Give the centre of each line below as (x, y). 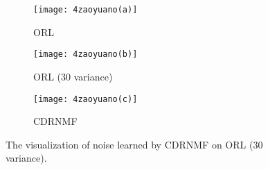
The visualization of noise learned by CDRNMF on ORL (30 (134, 144)
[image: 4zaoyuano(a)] (86, 10)
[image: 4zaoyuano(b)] (86, 54)
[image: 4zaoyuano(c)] (86, 99)
